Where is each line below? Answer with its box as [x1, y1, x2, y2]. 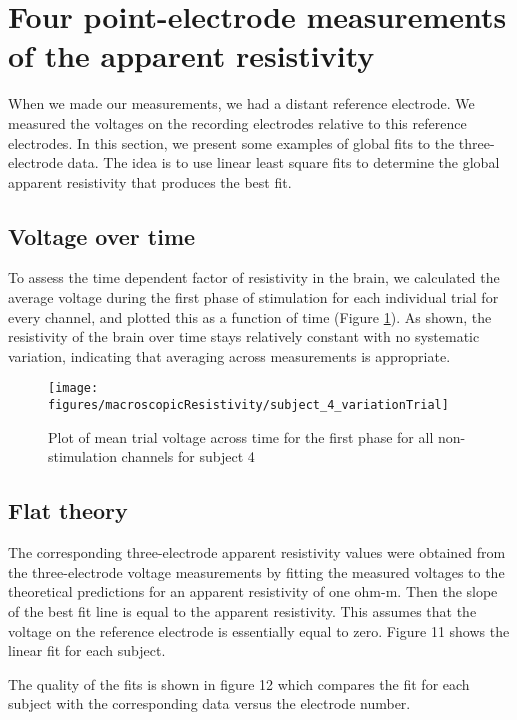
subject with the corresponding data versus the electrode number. [8, 693, 411, 714]
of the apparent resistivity [8, 35, 375, 76]
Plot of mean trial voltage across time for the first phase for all [48, 426, 434, 447]
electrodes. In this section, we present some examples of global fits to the [8, 132, 455, 153]
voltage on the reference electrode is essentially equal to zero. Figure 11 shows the [8, 620, 510, 641]
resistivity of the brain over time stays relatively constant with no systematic [8, 326, 480, 347]
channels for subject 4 [121, 446, 255, 467]
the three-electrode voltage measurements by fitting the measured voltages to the [8, 561, 505, 582]
